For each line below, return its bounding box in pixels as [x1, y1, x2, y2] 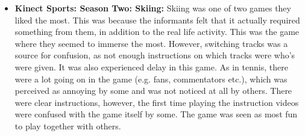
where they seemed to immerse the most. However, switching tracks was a [14, 37, 288, 49]
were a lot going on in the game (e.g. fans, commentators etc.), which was [14, 72, 288, 85]
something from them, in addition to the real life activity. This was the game [14, 25, 300, 38]
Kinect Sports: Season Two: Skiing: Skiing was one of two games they [14, 2, 291, 14]
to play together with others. [14, 119, 121, 132]
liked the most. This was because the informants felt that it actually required [14, 13, 300, 26]
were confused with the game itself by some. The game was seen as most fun [14, 108, 298, 120]
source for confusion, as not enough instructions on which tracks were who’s [14, 49, 295, 61]
